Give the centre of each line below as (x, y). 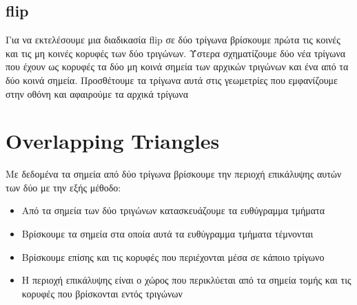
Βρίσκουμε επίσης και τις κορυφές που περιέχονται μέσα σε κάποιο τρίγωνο (173, 256)
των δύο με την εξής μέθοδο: (63, 187)
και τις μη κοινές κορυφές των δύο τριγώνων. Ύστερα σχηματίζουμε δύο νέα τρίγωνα (176, 53)
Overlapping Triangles (113, 141)
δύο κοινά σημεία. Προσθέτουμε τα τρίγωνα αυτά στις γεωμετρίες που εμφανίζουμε (172, 80)
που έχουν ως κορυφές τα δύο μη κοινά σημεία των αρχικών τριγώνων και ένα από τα (177, 66)
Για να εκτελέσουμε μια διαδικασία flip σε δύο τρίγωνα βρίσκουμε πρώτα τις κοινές (173, 40)
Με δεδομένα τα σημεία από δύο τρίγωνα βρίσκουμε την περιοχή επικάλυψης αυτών (174, 174)
